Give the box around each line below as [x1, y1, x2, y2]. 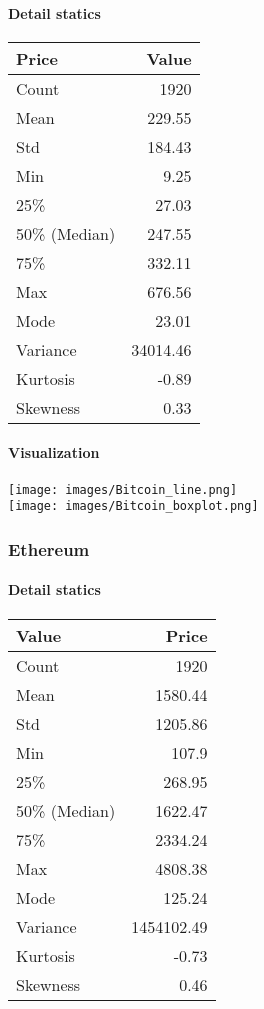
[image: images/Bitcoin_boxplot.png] [8, 499, 259, 514]
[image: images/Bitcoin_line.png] [8, 482, 238, 497]
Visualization [8, 442, 100, 463]
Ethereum [8, 536, 90, 561]
